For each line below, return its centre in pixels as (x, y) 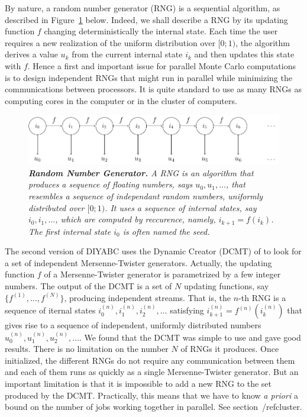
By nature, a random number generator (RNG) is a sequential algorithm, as (143, 8)
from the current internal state (127, 54)
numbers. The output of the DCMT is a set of (88, 285)
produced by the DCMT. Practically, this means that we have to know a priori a (151, 395)
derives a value (31, 54)
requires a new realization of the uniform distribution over (110, 42)
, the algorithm (263, 42)
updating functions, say (226, 285)
